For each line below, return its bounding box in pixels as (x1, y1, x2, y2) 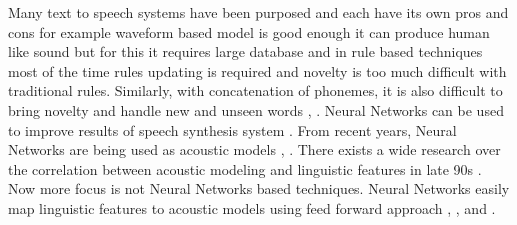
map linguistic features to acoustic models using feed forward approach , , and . (8, 197, 496, 218)
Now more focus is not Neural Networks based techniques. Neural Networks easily (8, 178, 510, 199)
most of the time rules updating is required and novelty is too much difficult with (8, 60, 507, 81)
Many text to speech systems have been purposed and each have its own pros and (8, 2, 509, 22)
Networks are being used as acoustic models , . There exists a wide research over (8, 139, 501, 160)
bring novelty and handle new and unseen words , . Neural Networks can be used (8, 99, 504, 120)
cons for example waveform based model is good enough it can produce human (8, 21, 490, 42)
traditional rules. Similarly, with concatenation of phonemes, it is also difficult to (8, 80, 503, 101)
